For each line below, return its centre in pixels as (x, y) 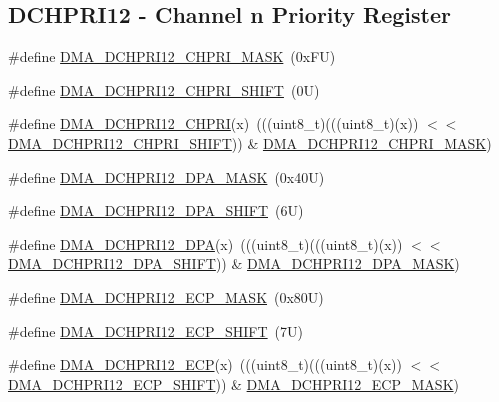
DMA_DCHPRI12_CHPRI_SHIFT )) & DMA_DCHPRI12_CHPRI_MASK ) (250, 142)
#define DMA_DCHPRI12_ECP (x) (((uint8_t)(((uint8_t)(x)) (205, 364)
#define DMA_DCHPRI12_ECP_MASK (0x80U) (166, 296)
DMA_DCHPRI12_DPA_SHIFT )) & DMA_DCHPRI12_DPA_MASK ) (234, 263)
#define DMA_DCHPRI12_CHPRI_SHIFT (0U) (164, 89)
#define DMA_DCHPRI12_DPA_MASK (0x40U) (166, 176)
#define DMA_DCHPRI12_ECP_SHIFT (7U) (156, 330)
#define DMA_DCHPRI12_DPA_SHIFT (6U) (156, 210)
